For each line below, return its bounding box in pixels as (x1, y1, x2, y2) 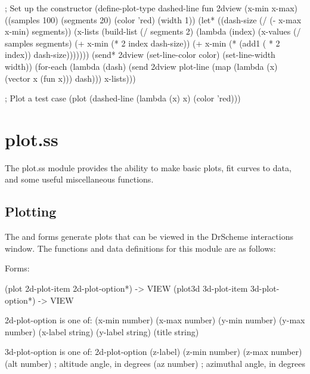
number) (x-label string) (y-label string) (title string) (5, 325, 199, 338)
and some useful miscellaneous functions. (5, 173, 154, 186)
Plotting (5, 202, 57, 221)
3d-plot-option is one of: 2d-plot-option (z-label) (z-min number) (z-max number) (5, 345, 302, 358)
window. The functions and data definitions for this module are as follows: (5, 242, 276, 254)
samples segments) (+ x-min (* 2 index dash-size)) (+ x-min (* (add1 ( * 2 (5, 36, 280, 49)
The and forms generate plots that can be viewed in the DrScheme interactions (5, 230, 293, 243)
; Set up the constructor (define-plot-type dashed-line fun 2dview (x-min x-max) (5, 2, 298, 14)
